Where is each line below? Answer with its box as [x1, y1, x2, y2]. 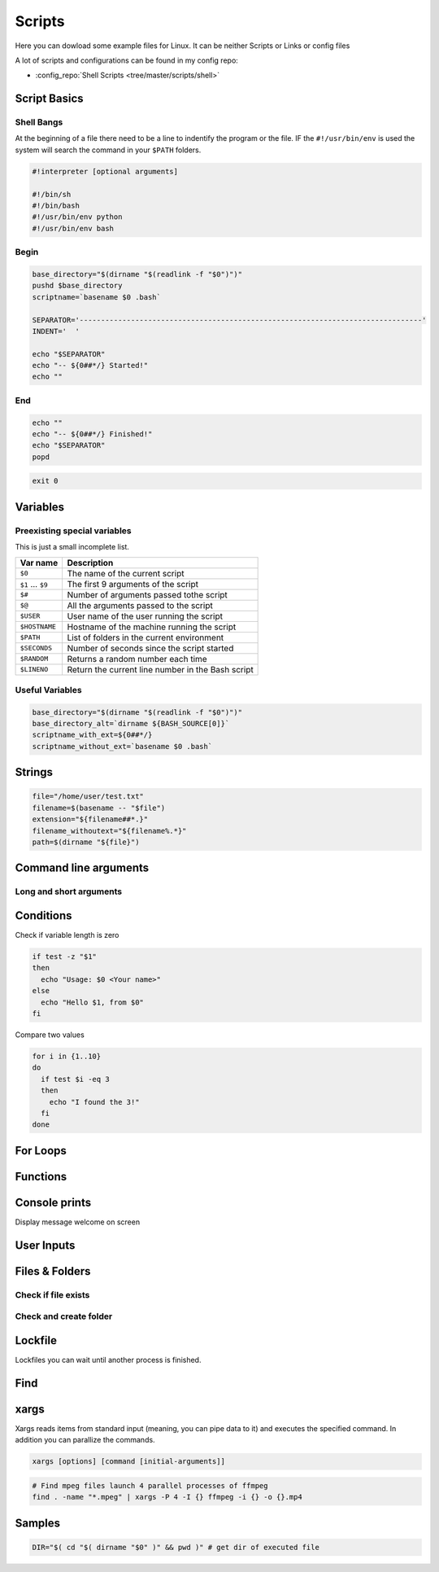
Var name [20, 557, 59, 568]
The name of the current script [67, 567, 185, 579]
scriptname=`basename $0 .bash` [32, 292, 162, 301]
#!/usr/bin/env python [32, 212, 123, 221]
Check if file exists [15, 1289, 90, 1300]
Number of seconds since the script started [67, 642, 234, 654]
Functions [15, 1169, 67, 1184]
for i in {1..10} [32, 1051, 102, 1061]
